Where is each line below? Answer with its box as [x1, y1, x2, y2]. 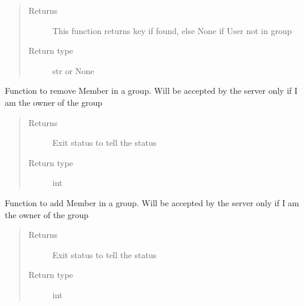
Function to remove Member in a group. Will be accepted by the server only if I [5, 84, 298, 97]
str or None [52, 64, 94, 76]
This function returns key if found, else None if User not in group [52, 24, 292, 36]
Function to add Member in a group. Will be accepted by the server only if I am [5, 196, 299, 209]
